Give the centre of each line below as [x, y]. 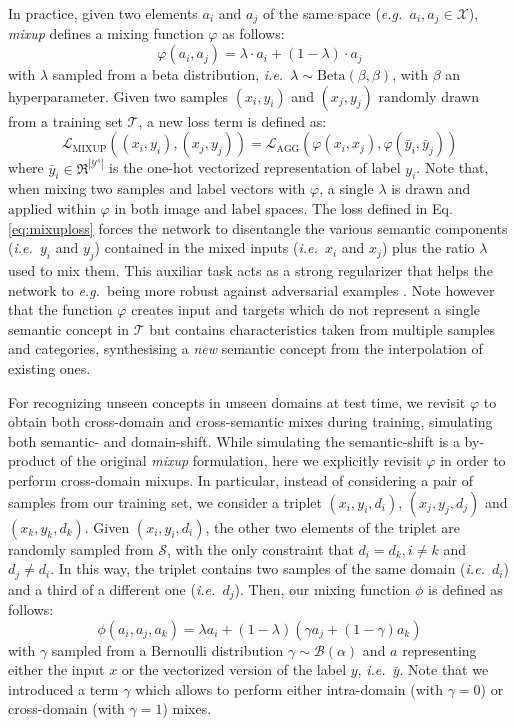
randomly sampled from [81, 548]
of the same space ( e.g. [332, 13]
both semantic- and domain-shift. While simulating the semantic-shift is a [234, 440]
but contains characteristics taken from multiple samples [322, 328]
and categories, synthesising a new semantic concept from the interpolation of [245, 348]
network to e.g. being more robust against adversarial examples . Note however [251, 289]
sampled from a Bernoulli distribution [167, 649]
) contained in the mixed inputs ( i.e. [206, 247]
